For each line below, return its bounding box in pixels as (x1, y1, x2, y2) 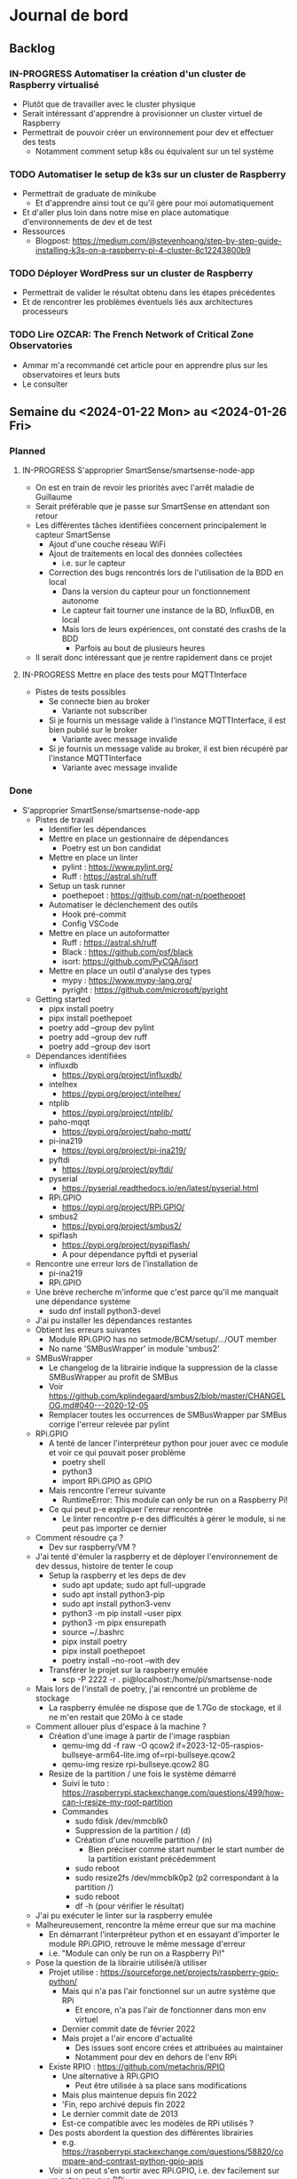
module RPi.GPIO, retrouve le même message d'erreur (48, 1938, 246, 1949)
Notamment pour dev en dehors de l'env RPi (74, 2051, 238, 2063)
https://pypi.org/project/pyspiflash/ (61, 1239, 191, 1250)
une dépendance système (35, 1295, 131, 1307)
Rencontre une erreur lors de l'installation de (35, 1258, 199, 1269)
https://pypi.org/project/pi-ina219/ (61, 1144, 187, 1156)
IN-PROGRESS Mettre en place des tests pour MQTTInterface (21, 669, 247, 680)
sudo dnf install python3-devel (48, 1305, 161, 1316)
